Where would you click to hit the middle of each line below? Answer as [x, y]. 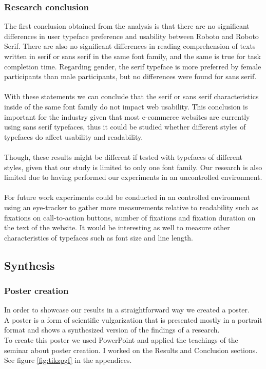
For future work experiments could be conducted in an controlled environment [127, 197]
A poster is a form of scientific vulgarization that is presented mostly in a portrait [133, 319]
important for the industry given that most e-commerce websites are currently [127, 116]
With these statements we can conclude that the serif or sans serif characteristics [131, 96]
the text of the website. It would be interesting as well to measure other [117, 227]
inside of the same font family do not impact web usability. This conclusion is [126, 106]
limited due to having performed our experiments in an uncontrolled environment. [133, 177]
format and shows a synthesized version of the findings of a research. [112, 330]
